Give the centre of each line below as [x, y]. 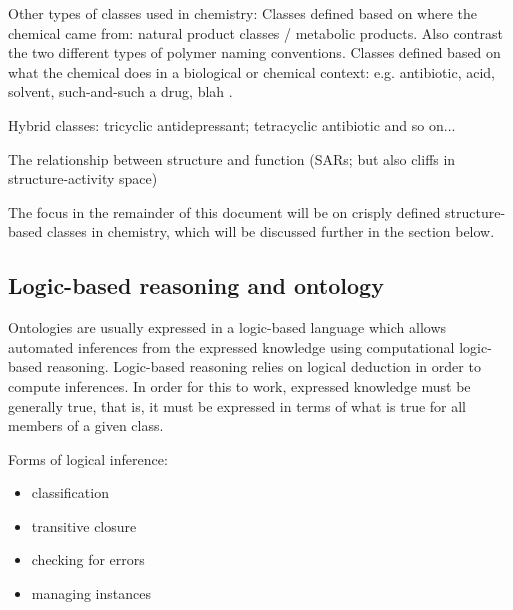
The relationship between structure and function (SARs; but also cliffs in [232, 158]
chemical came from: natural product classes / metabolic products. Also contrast [255, 32]
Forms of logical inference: [88, 458]
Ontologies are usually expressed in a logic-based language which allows [227, 327]
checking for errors [88, 559]
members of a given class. [86, 425]
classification [70, 492]
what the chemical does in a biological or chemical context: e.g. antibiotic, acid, [251, 71]
